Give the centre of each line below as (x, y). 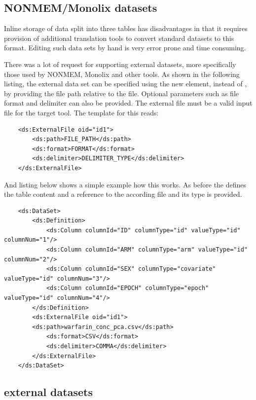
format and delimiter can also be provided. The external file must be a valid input (128, 103)
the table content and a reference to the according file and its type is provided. (123, 194)
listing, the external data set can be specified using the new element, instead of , (126, 84)
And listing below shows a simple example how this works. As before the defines (125, 184)
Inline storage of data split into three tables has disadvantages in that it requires (126, 28)
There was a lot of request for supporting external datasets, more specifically (120, 64)
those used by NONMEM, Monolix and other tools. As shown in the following (122, 74)
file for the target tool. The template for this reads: (81, 112)
